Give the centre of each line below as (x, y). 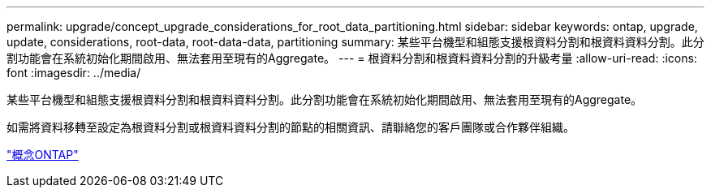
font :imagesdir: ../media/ (74, 73)
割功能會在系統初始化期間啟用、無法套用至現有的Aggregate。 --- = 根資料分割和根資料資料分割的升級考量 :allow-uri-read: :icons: (352, 58)
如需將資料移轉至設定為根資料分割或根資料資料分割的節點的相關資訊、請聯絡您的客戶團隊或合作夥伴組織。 (291, 127)
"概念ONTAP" (43, 155)
